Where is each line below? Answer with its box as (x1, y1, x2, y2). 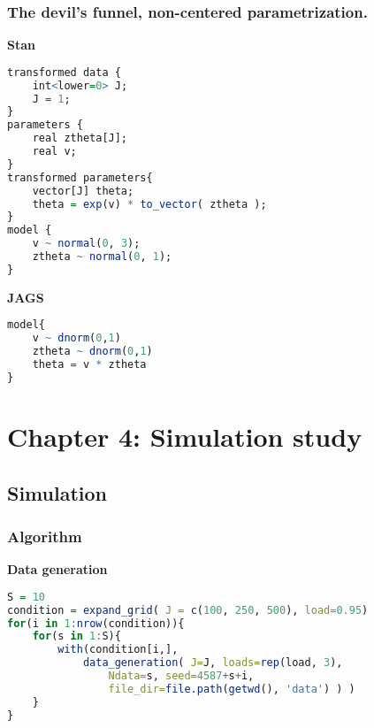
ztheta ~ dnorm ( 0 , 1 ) (32, 345, 153, 358)
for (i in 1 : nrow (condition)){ (7, 617, 185, 630)
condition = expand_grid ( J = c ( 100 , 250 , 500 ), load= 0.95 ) (7, 603, 369, 617)
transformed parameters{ (7, 171, 153, 184)
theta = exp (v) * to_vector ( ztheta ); (32, 197, 267, 211)
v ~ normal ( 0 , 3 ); (32, 237, 141, 250)
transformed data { (7, 65, 121, 79)
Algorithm (7, 525, 82, 547)
